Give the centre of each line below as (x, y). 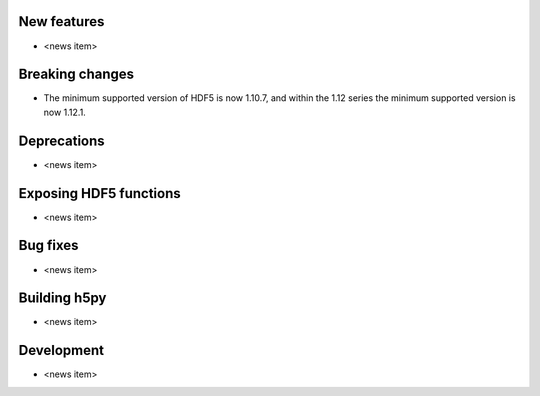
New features (61, 21)
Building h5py (62, 298)
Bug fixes (48, 245)
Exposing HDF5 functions (99, 193)
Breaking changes (76, 74)
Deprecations (61, 140)
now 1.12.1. (65, 112)
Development (61, 350)
